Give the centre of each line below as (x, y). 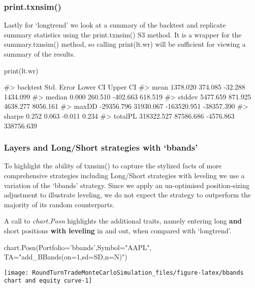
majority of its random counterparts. (59, 204)
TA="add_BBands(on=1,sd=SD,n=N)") (66, 257)
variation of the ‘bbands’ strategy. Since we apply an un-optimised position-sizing (127, 185)
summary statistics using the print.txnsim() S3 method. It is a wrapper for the (123, 34)
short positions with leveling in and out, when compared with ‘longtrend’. (118, 230)
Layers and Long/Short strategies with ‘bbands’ (101, 147)
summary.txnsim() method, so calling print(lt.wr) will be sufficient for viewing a (125, 44)
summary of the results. (40, 54)
